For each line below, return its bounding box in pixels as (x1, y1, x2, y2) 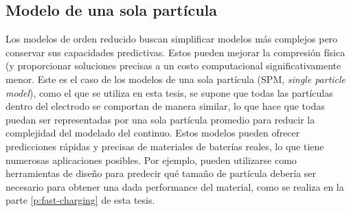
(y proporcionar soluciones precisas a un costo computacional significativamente (5, 58, 341, 73)
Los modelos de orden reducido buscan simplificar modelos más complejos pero (5, 32, 338, 46)
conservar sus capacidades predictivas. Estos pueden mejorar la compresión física (5, 45, 346, 59)
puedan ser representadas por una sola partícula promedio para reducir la (5, 112, 315, 126)
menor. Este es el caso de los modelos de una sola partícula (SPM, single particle (5, 71, 346, 86)
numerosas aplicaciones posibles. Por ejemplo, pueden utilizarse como (5, 152, 297, 167)
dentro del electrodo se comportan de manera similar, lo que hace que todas (5, 99, 325, 113)
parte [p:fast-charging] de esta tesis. (5, 193, 155, 207)
